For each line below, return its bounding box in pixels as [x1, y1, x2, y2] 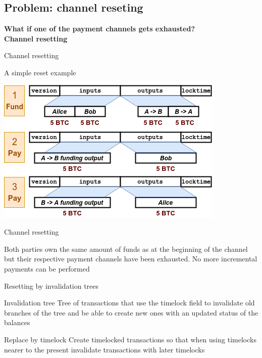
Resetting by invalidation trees [4, 280, 99, 291]
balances [4, 317, 30, 328]
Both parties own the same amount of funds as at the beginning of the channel [4, 243, 248, 254]
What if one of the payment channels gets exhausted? [4, 23, 195, 34]
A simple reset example [4, 67, 76, 77]
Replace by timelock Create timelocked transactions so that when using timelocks [4, 334, 256, 344]
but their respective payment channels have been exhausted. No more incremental [4, 253, 257, 264]
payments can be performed [4, 263, 90, 274]
